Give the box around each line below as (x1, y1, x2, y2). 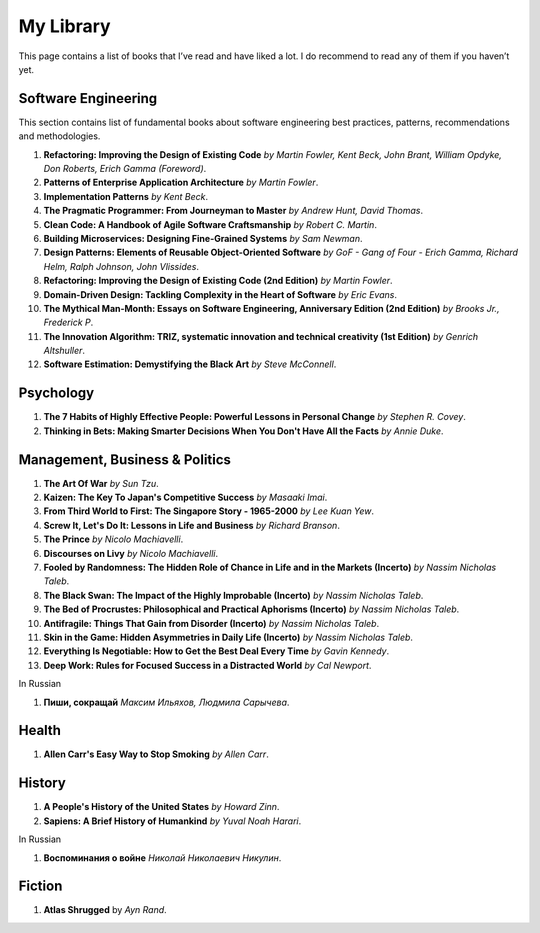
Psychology (18, 385, 95, 402)
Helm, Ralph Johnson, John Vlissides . (43, 260, 200, 272)
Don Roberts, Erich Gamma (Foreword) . (43, 163, 207, 175)
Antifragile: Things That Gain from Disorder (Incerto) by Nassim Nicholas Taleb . (43, 617, 380, 629)
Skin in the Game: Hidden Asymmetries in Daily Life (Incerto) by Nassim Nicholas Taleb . (43, 631, 414, 643)
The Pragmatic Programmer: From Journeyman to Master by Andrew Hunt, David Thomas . (43, 205, 424, 217)
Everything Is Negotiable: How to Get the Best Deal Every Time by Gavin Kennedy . (43, 645, 390, 657)
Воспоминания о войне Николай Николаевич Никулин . (43, 851, 282, 864)
